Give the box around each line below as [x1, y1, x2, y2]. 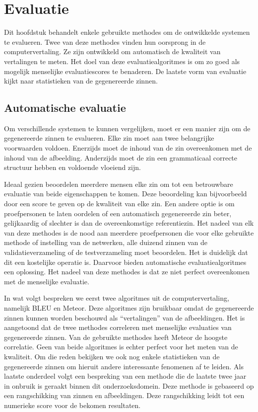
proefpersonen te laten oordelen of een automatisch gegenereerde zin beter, [4, 208, 232, 218]
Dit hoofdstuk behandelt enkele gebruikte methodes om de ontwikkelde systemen [4, 27, 250, 37]
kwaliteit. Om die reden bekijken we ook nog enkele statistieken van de [4, 351, 220, 361]
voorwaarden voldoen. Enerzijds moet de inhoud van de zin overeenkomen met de [4, 143, 252, 153]
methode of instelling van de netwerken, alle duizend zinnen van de [4, 237, 208, 247]
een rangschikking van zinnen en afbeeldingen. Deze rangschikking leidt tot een [4, 390, 245, 401]
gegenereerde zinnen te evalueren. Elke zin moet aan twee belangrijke [4, 133, 214, 143]
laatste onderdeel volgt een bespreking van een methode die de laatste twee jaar [4, 371, 247, 381]
